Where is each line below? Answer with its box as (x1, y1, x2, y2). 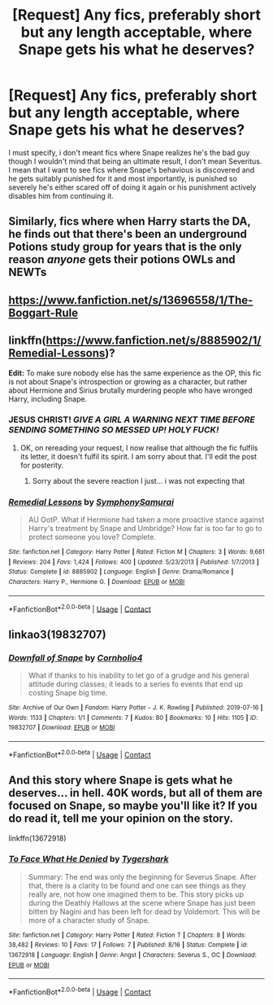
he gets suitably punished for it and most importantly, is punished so (8, 173, 238, 183)
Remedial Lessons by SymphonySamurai (8, 496, 175, 507)
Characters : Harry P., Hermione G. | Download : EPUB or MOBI (8, 578, 185, 586)
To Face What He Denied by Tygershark (8, 854, 169, 865)
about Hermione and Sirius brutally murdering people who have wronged (8, 385, 253, 395)
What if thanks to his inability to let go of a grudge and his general (28, 670, 249, 681)
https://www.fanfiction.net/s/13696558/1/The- (8, 293, 253, 307)
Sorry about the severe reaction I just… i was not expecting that (32, 476, 245, 485)
